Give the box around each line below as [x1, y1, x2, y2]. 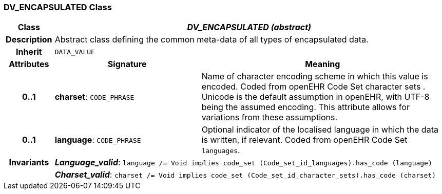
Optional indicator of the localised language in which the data [201, 124, 438, 135]
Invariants [9, 157, 49, 168]
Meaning [305, 59, 340, 70]
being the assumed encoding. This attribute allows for [201, 102, 410, 113]
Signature [107, 59, 147, 70]
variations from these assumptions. [201, 112, 338, 123]
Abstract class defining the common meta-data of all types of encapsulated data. [54, 34, 369, 45]
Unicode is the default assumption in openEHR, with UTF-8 [201, 92, 430, 102]
